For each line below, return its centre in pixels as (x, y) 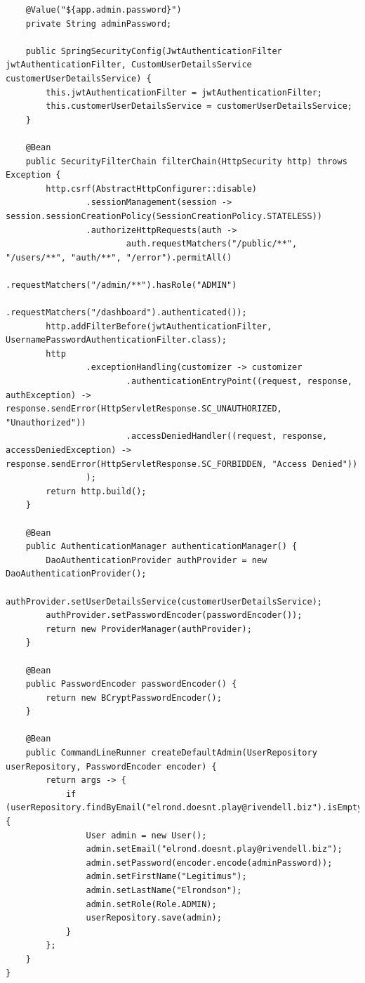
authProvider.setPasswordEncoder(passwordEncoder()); (174, 615)
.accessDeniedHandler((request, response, (227, 436)
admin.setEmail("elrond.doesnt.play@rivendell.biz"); (214, 849)
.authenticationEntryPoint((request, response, (239, 382)
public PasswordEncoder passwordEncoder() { (131, 684)
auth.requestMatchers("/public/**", (212, 244)
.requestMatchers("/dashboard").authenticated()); (126, 313)
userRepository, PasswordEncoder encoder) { (111, 766)
